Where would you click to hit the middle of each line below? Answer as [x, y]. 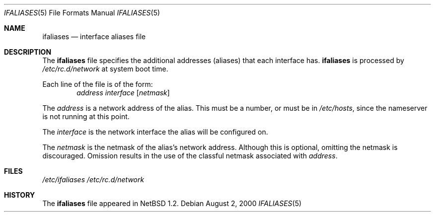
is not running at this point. [86, 116]
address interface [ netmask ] [123, 93]
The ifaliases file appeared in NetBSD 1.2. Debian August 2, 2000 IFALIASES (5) [172, 203]
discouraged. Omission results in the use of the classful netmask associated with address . [190, 156]
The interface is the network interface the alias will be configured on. [155, 132]
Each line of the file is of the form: [98, 84]
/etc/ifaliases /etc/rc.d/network [93, 180]
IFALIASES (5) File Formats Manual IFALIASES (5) [82, 13]
